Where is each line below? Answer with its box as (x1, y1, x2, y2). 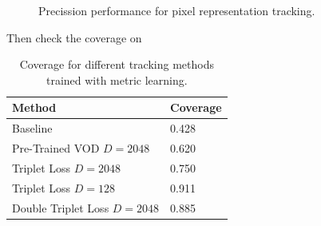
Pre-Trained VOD (12, 140, 100, 157)
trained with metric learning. (46, 71, 188, 88)
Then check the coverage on (6, 29, 142, 46)
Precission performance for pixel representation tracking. (38, 2, 315, 18)
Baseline (12, 120, 53, 137)
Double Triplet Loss (12, 199, 109, 216)
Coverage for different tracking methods (19, 56, 214, 73)
